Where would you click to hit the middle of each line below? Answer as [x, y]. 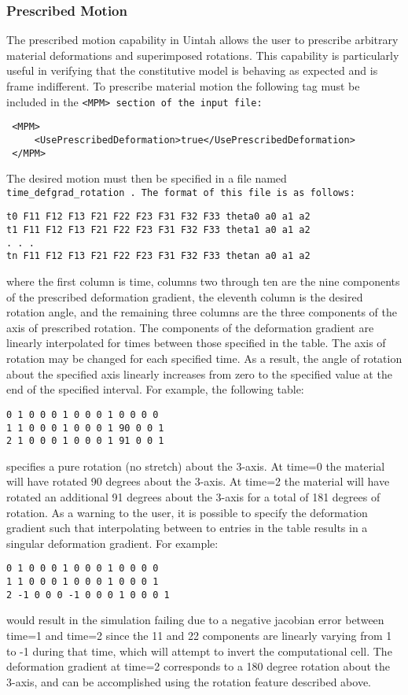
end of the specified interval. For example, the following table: [155, 389]
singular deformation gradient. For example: [112, 543]
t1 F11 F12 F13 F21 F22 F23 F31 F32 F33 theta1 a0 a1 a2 [158, 230]
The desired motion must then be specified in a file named [147, 178]
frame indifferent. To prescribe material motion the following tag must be [183, 86]
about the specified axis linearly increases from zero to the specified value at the [199, 373]
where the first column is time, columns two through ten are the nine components [203, 281]
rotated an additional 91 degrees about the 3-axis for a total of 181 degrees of [193, 497]
